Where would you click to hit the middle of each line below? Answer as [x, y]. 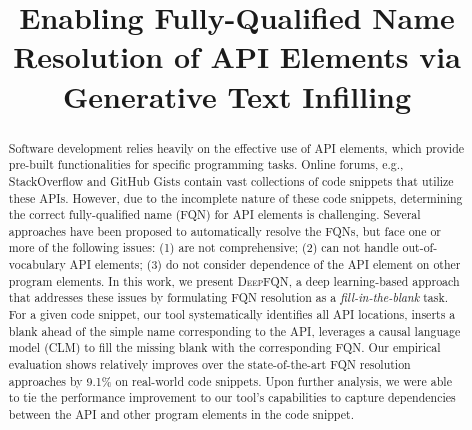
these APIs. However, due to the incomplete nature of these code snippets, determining [235, 197]
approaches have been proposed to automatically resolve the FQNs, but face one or [225, 230]
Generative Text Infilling [237, 95]
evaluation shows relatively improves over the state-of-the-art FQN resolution [209, 364]
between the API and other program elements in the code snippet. [181, 414]
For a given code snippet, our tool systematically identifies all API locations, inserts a [232, 314]
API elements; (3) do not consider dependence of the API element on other [265, 264]
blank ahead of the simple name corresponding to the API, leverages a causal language [234, 330]
